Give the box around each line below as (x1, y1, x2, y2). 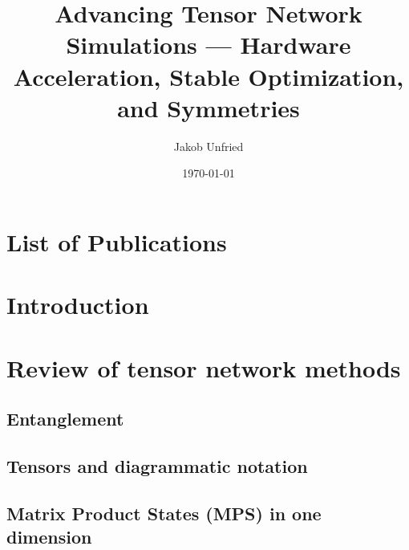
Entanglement (6, 406, 124, 431)
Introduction (6, 288, 149, 321)
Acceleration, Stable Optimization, (13, 59, 404, 92)
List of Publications (6, 225, 227, 258)
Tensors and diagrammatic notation (6, 453, 308, 478)
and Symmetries (117, 91, 300, 124)
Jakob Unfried (173, 137, 244, 154)
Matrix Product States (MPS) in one (6, 500, 322, 525)
